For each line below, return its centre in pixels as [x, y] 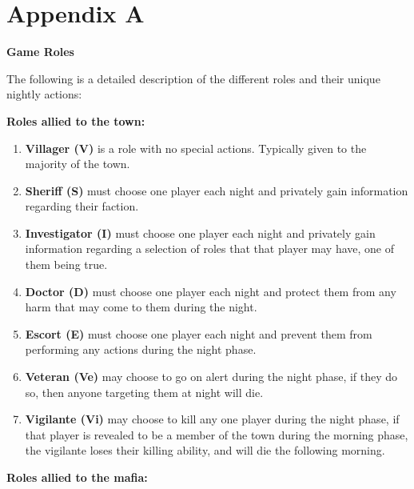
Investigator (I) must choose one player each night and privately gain [200, 232]
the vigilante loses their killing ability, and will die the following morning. [205, 450]
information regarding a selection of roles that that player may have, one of [209, 249]
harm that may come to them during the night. [141, 307]
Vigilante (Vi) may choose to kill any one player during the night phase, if [212, 419]
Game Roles [40, 52]
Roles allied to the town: [76, 120]
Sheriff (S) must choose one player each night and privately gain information [217, 190]
